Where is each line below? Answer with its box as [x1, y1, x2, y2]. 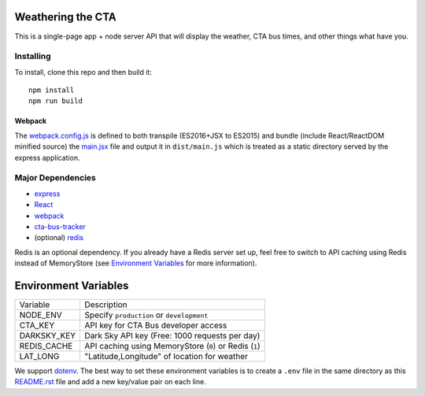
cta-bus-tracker [34, 221, 87, 231]
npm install [28, 86, 75, 94]
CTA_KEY [19, 320, 55, 331]
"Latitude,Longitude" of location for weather [84, 351, 248, 361]
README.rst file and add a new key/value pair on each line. [14, 377, 206, 387]
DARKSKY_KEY [19, 331, 76, 341]
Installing [14, 51, 51, 62]
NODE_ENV [19, 309, 62, 320]
